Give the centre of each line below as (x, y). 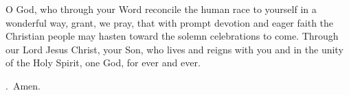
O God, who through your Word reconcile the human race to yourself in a (161, 9)
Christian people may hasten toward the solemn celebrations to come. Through (172, 36)
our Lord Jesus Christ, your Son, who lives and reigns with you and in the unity (174, 49)
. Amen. (23, 85)
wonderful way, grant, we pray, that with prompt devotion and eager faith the (170, 22)
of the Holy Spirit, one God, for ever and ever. (103, 63)
